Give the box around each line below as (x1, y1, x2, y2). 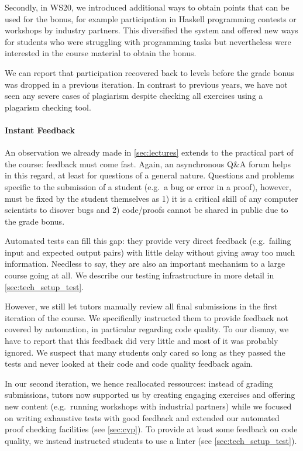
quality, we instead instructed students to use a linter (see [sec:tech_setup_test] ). (5, 434, 297, 446)
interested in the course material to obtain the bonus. (5, 47, 197, 59)
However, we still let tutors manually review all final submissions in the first (5, 300, 278, 312)
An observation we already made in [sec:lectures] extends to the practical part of (5, 146, 294, 159)
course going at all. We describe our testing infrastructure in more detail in (5, 269, 274, 281)
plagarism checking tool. (5, 101, 91, 113)
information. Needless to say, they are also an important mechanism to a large (5, 257, 285, 270)
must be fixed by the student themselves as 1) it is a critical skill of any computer (5, 192, 298, 204)
